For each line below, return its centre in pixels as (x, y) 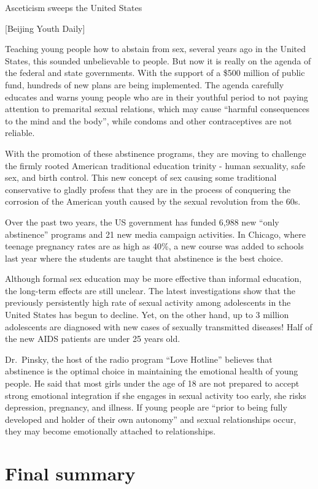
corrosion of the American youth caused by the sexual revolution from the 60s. (153, 201)
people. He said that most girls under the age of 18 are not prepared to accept (152, 383)
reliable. (20, 133)
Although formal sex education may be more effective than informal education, (153, 279)
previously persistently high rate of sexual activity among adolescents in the (148, 302)
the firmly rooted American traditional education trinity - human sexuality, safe (155, 165)
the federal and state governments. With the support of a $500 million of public (155, 73)
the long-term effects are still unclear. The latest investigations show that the (150, 290)
